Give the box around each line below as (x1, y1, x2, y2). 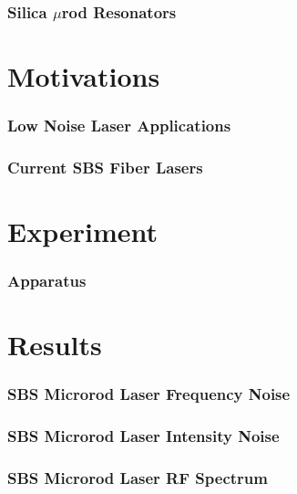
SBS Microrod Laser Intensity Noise (7, 425, 280, 447)
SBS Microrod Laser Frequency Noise (7, 383, 291, 405)
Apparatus (7, 269, 87, 292)
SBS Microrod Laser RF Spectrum (7, 467, 268, 489)
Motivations (7, 58, 160, 95)
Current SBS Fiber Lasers (7, 155, 203, 178)
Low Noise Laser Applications (7, 114, 231, 137)
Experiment (7, 213, 159, 250)
